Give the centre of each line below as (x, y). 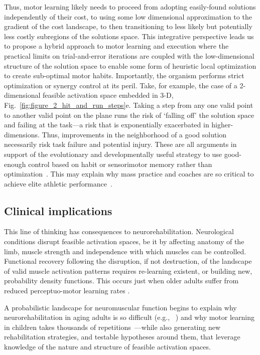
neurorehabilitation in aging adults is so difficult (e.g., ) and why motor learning (129, 317)
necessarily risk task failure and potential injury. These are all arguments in (120, 144)
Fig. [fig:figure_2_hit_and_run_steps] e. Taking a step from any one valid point (129, 105)
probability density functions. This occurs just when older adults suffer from (121, 281)
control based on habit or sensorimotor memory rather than (120, 164)
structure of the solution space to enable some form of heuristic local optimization (130, 65)
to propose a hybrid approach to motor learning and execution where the (116, 46)
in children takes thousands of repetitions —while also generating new (112, 327)
